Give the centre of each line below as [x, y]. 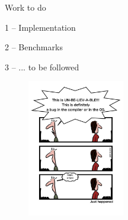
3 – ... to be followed [42, 67]
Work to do [25, 7]
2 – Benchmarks [34, 47]
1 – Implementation [40, 27]
